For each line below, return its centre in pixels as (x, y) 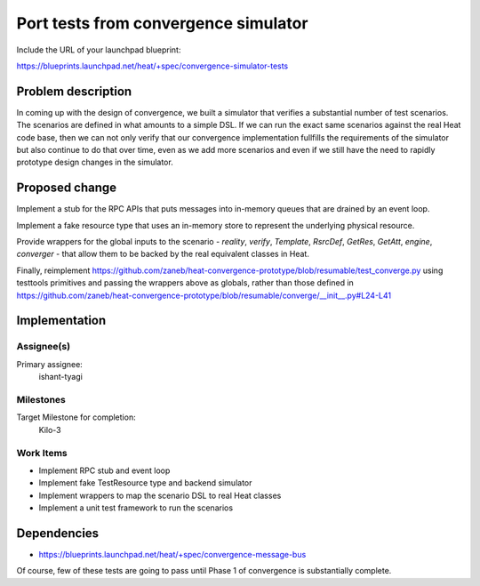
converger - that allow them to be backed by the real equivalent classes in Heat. (163, 254)
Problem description (74, 91)
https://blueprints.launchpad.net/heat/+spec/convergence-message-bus (172, 554)
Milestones (41, 399)
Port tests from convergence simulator (162, 23)
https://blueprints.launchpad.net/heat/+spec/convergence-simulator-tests (152, 66)
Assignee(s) (44, 347)
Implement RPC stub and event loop (104, 470)
